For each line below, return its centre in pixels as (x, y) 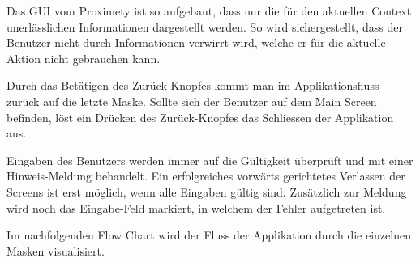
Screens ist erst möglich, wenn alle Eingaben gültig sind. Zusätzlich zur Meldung (207, 191)
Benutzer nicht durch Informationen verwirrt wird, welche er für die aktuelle (196, 42)
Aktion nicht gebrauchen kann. (84, 58)
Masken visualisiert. (56, 250)
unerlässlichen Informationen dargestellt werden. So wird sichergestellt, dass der (205, 26)
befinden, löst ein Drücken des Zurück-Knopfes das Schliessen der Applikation (200, 117)
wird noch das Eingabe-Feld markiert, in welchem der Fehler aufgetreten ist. (196, 207)
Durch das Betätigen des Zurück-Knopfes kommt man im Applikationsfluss (193, 85)
